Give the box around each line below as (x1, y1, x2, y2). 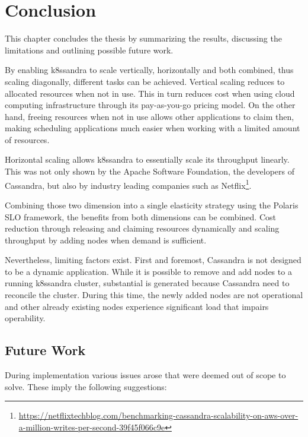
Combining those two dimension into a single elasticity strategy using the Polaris (5, 198, 299, 211)
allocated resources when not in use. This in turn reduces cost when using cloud (5, 87, 295, 99)
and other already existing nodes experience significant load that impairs (5, 300, 269, 312)
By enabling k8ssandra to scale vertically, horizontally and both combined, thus (5, 64, 294, 76)
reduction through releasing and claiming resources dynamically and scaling (5, 222, 280, 235)
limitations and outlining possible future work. (5, 43, 174, 56)
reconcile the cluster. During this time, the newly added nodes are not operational (5, 289, 303, 301)
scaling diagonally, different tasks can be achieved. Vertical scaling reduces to (5, 75, 285, 87)
